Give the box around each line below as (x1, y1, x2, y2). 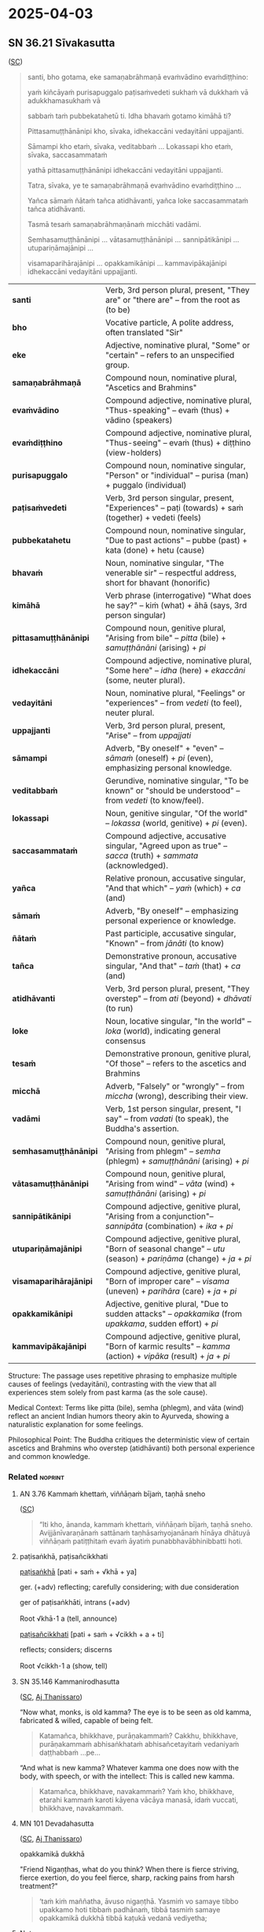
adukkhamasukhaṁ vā (27, 96, 101, 105)
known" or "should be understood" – (104, 785, 240, 796)
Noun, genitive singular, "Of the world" (104, 808, 248, 818)
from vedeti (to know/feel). (104, 795, 204, 806)
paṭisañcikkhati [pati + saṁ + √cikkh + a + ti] (19, 1629, 165, 1640)
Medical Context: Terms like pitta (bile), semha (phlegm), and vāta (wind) (8, 1403, 244, 1412)
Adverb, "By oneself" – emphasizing (104, 906, 239, 916)
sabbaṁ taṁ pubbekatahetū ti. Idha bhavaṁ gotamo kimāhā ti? (27, 111, 232, 121)
